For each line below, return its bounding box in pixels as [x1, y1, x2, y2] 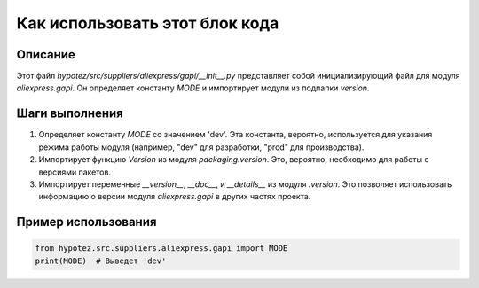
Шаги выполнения [16, 106, 123, 121]
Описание [16, 47, 75, 62]
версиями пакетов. [38, 167, 111, 177]
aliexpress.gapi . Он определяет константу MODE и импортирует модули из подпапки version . [16, 82, 370, 93]
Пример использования [16, 214, 157, 230]
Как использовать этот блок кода [16, 13, 279, 33]
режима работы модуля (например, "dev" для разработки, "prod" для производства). [38, 142, 365, 152]
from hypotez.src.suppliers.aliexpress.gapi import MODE [35, 244, 288, 253]
